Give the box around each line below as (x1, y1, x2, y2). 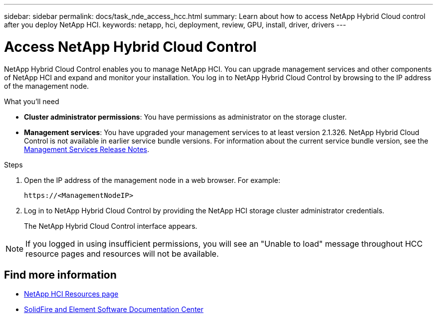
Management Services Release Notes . (24, 145, 149, 154)
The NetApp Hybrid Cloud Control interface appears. (24, 221, 198, 230)
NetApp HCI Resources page (24, 290, 119, 299)
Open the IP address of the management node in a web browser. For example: (24, 175, 280, 184)
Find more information (4, 268, 117, 281)
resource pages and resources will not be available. (25, 248, 219, 259)
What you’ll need (4, 97, 59, 106)
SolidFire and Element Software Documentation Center (24, 305, 204, 314)
